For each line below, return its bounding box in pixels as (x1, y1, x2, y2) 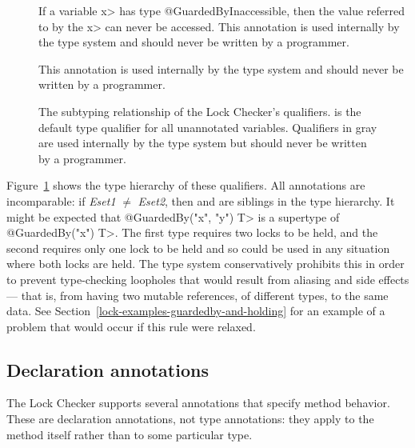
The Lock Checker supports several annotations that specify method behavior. (6, 394, 390, 411)
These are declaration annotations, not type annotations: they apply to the (6, 410, 374, 427)
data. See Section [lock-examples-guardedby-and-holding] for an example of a (6, 302, 385, 319)
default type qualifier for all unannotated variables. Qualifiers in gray (38, 118, 377, 135)
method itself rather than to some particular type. (6, 426, 253, 442)
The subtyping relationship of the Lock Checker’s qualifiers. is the (38, 102, 361, 119)
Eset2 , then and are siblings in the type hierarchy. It (138, 192, 395, 209)
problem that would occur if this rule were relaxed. (6, 318, 256, 334)
